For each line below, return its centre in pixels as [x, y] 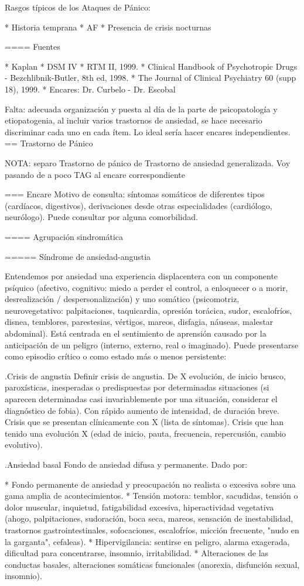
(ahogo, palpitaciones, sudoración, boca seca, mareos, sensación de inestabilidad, [149, 518]
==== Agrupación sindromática [64, 236]
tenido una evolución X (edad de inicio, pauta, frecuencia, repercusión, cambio [146, 433]
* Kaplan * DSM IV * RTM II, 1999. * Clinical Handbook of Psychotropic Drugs [151, 66]
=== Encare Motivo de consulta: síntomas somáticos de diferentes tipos [135, 194]
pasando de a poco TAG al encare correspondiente [95, 174]
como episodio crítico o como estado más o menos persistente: [116, 356]
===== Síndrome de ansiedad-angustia [78, 256]
